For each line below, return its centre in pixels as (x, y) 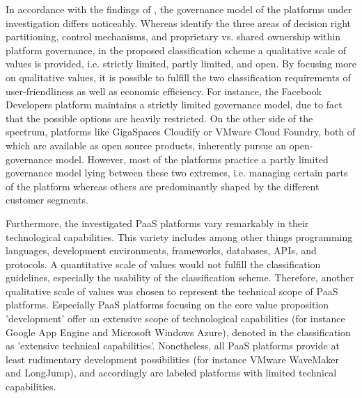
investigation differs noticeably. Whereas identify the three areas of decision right (179, 23)
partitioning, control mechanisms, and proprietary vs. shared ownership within (173, 36)
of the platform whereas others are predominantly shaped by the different (163, 186)
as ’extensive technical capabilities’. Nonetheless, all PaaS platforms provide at (173, 346)
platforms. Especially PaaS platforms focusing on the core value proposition (167, 305)
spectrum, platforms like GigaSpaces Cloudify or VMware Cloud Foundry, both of (181, 132)
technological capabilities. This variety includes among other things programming (179, 237)
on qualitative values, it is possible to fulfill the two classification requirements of (178, 77)
